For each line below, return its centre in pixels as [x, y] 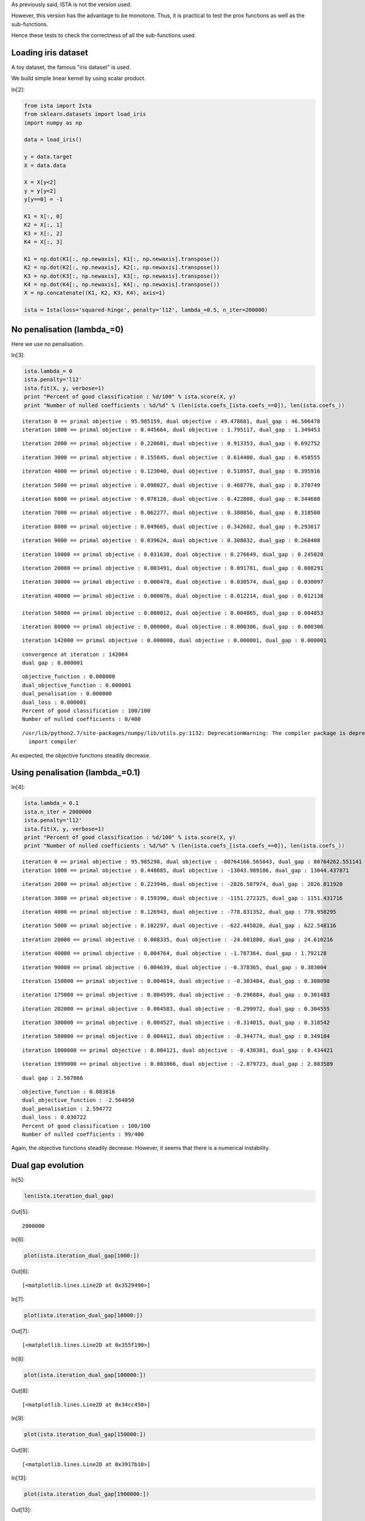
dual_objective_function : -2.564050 [78, 1100]
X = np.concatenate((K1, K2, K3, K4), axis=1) [95, 293]
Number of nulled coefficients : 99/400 [83, 1134]
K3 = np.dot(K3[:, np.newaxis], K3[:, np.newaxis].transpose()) [122, 276]
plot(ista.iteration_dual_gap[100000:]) [85, 1375]
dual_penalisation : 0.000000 [67, 694]
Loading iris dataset [50, 53]
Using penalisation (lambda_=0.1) [76, 773]
